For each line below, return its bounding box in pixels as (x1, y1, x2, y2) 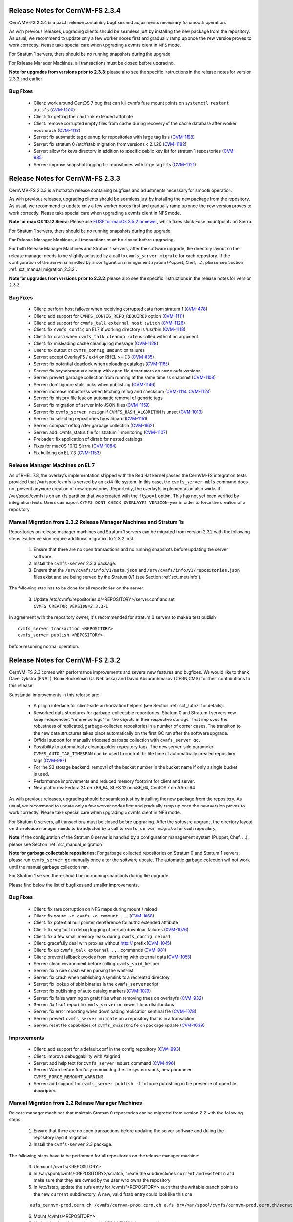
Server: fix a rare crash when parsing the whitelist (33, 968, 134, 974)
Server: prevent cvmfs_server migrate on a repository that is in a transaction (33, 1015, 195, 1021)
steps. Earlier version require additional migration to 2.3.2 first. (9, 536, 135, 542)
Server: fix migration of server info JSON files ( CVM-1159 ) (33, 402, 150, 408)
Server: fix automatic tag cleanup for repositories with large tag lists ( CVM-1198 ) (33, 134, 195, 140)
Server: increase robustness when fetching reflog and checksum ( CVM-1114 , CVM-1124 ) (33, 388, 211, 394)
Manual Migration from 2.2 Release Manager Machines (9, 1100, 142, 1107)
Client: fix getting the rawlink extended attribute (33, 113, 133, 119)
